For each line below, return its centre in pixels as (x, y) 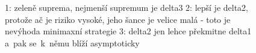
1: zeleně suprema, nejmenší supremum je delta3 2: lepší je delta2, (127, 7)
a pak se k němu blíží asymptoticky (72, 42)
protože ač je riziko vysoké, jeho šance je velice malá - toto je (118, 19)
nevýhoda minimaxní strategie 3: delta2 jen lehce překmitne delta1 (128, 31)
